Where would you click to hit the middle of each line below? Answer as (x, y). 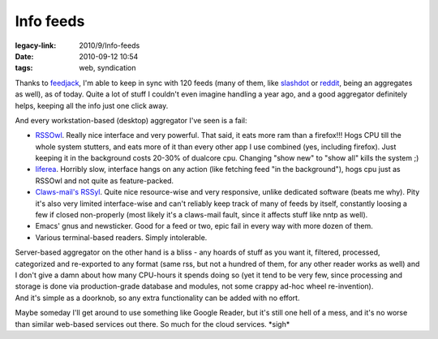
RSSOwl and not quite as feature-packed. (105, 180)
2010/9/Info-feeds (109, 45)
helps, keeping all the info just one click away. (92, 105)
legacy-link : (36, 45)
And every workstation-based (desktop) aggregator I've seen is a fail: (131, 120)
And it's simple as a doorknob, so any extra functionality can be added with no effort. (157, 298)
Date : (24, 56)
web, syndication (108, 68)
